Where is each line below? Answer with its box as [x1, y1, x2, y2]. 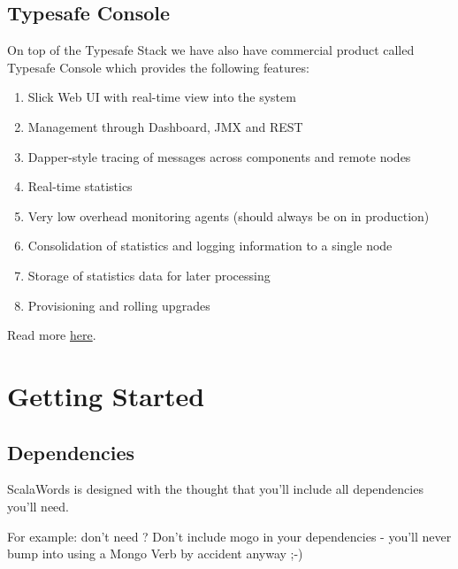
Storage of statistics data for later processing [27, 265, 271, 284]
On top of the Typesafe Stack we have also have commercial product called [7, 41, 415, 59]
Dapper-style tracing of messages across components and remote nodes [27, 147, 411, 165]
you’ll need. [7, 496, 70, 515]
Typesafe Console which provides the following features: [7, 58, 309, 76]
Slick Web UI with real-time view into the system [27, 88, 296, 106]
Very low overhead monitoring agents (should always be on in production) [27, 206, 430, 225]
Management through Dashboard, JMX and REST [27, 117, 303, 135]
